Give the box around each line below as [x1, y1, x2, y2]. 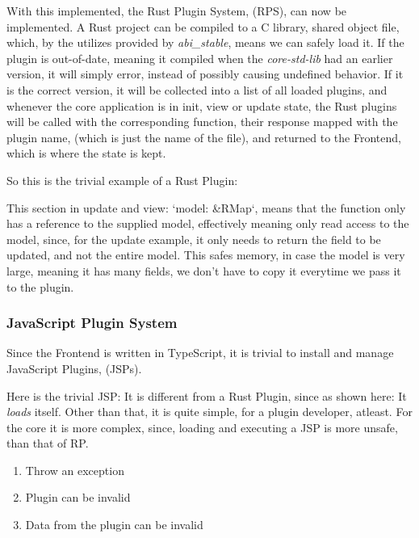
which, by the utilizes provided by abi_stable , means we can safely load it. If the [6, 34, 404, 51]
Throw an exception [25, 461, 124, 478]
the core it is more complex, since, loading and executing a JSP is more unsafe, [6, 418, 398, 435]
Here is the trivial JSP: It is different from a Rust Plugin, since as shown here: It [6, 387, 407, 404]
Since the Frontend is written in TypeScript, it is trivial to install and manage [6, 344, 394, 361]
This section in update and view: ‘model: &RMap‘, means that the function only [6, 199, 406, 216]
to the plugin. [6, 278, 74, 295]
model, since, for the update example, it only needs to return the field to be [6, 230, 381, 247]
